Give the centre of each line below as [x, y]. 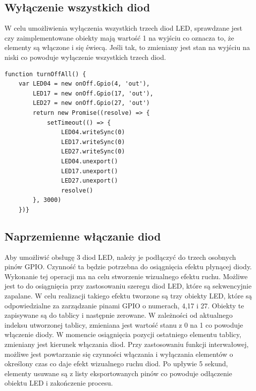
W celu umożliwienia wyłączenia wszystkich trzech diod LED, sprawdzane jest [124, 28]
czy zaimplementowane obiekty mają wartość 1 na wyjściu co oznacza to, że [119, 37]
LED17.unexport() [90, 171]
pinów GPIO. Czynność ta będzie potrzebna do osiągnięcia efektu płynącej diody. [128, 267]
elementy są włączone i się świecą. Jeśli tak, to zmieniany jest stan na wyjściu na [127, 47]
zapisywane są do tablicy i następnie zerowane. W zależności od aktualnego [119, 315]
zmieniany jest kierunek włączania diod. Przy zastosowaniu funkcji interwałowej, [127, 344]
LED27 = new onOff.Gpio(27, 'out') [91, 103]
